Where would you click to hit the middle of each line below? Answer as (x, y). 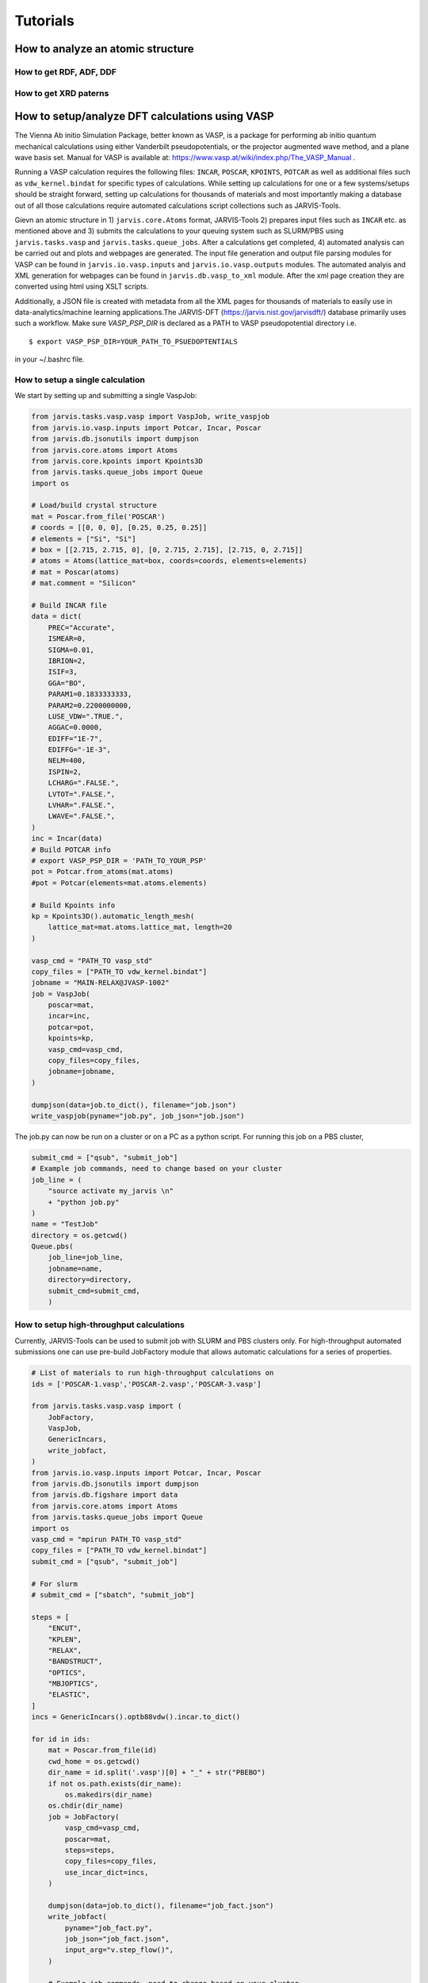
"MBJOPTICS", (73, 1684)
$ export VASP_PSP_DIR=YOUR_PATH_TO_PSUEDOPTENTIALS (133, 341)
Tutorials (44, 21)
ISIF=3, (63, 672)
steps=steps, (90, 1850)
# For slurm (55, 1584)
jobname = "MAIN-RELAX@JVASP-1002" (100, 983)
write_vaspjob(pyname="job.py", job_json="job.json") (138, 1116)
